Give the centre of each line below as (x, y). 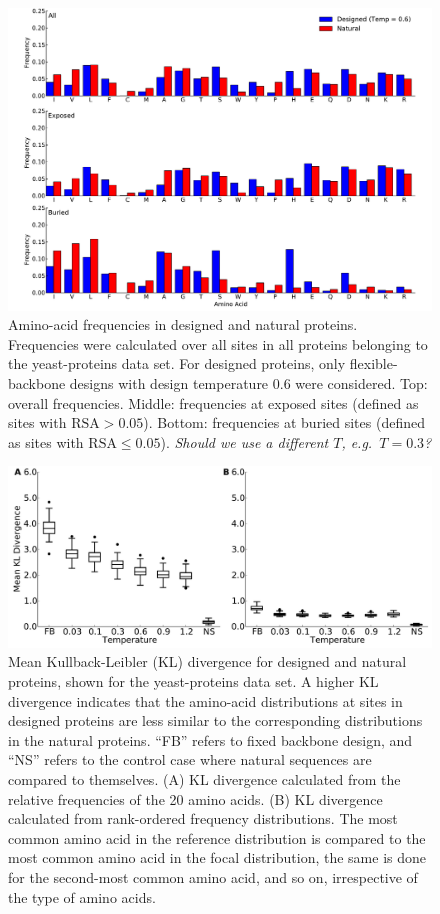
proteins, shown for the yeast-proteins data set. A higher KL (193, 680)
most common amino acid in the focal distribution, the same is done (217, 857)
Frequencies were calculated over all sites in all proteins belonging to (218, 343)
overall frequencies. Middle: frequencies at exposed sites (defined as (213, 402)
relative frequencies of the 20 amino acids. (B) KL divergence (195, 798)
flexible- (373, 363)
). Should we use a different (244, 441)
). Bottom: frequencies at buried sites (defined (284, 422)
